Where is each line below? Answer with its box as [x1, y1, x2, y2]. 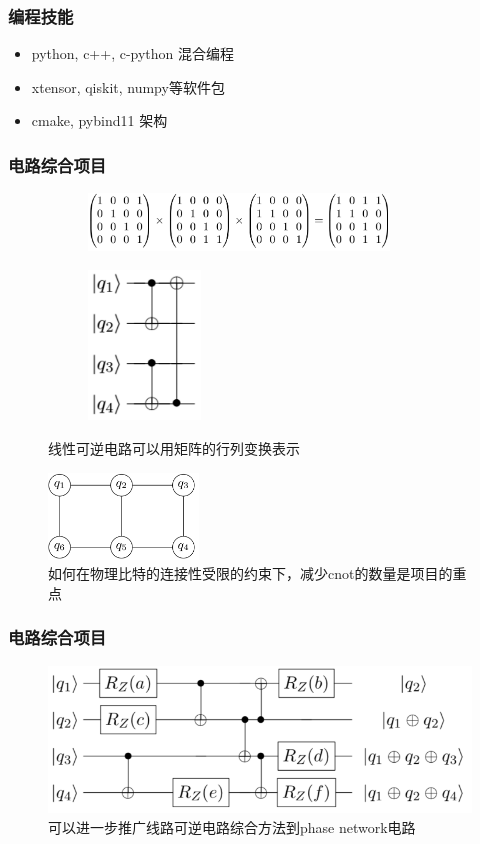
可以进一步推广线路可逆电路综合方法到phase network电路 [48, 817, 416, 838]
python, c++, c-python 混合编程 [31, 43, 235, 64]
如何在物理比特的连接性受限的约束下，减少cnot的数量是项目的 [48, 563, 453, 584]
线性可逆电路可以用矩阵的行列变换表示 [48, 438, 300, 459]
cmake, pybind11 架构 [31, 110, 168, 131]
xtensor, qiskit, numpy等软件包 [31, 76, 225, 97]
